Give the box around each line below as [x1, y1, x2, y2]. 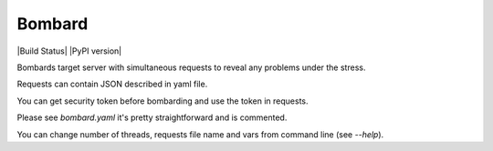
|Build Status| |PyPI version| [16, 45, 122, 56]
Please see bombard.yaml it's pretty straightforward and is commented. [16, 112, 288, 123]
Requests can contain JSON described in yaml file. [16, 78, 208, 90]
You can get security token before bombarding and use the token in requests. [16, 96, 309, 106]
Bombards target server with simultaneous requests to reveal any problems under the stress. [16, 62, 366, 73]
